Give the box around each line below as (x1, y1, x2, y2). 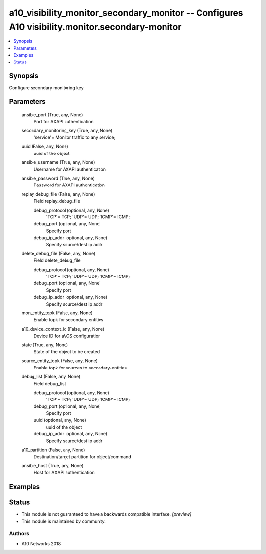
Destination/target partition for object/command (33, 454, 131, 460)
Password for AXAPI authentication (33, 182, 105, 188)
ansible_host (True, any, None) (21, 462, 84, 468)
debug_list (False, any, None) (21, 374, 81, 380)
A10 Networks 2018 (21, 540, 61, 546)
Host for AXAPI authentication (33, 470, 95, 476)
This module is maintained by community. (21, 518, 106, 524)
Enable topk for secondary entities (33, 317, 103, 323)
